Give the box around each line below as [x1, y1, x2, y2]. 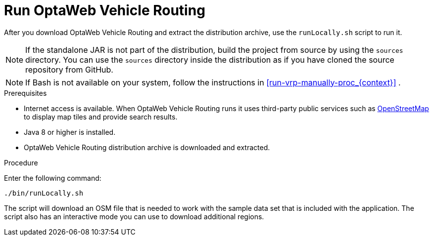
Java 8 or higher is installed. [24, 127, 116, 136]
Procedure [4, 158, 38, 167]
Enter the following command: [4, 173, 101, 182]
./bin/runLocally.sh [4, 189, 84, 197]
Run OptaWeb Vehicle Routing [4, 2, 205, 19]
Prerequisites [4, 88, 47, 97]
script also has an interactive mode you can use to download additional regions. [4, 212, 264, 221]
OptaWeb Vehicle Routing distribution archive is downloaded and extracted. [24, 143, 270, 152]
